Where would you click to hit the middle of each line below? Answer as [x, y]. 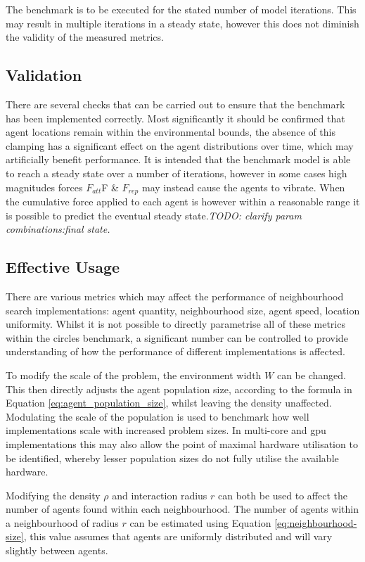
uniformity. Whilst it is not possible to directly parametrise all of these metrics [175, 324]
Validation [44, 75]
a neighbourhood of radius [62, 522]
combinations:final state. [58, 229]
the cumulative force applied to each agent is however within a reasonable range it [183, 201]
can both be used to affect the [283, 495]
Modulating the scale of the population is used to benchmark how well [158, 416]
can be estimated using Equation [200, 522]
